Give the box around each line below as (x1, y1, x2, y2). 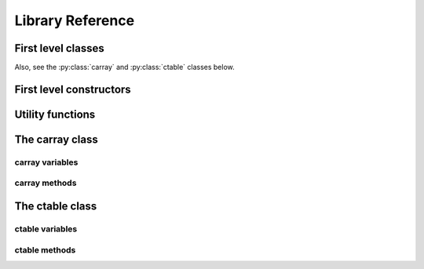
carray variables (14, 157, 79, 168)
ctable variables (14, 224, 78, 234)
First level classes (14, 42, 105, 55)
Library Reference (14, 12, 135, 29)
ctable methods (14, 244, 76, 255)
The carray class (14, 133, 98, 146)
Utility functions (14, 107, 96, 121)
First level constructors (14, 82, 131, 96)
